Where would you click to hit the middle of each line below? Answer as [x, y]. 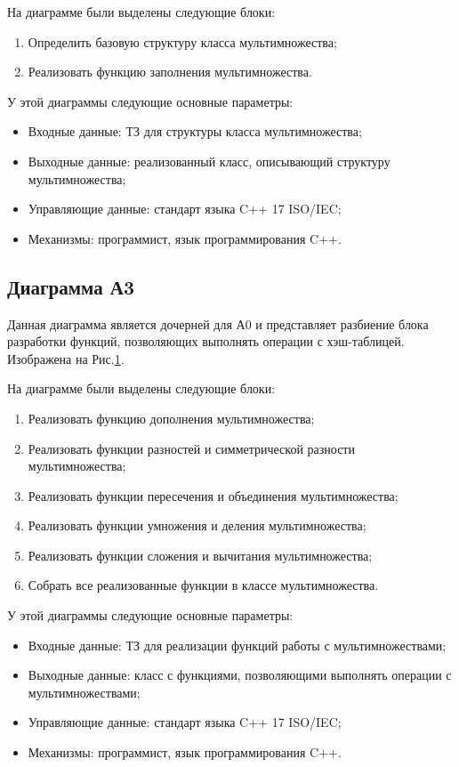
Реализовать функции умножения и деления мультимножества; [197, 525]
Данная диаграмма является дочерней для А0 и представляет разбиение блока [218, 323]
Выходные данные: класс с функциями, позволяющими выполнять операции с [240, 675]
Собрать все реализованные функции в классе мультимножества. [203, 585]
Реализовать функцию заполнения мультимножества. [170, 72]
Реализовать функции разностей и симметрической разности [191, 448]
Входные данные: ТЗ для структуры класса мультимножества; [195, 131]
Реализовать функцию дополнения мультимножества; [171, 418]
